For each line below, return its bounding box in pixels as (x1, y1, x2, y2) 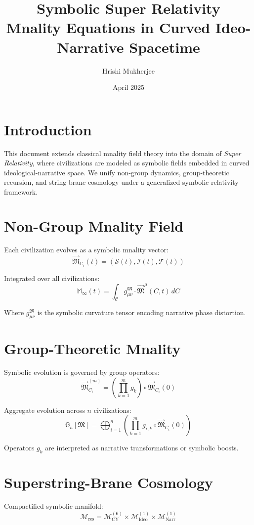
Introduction (4, 119, 92, 139)
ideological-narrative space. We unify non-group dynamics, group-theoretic (4, 167, 229, 177)
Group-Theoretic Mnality (4, 338, 181, 359)
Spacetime (129, 37, 200, 57)
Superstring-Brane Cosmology (4, 472, 213, 492)
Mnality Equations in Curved (6, 17, 211, 38)
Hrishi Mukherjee (102, 65, 155, 76)
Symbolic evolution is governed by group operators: (4, 367, 160, 377)
